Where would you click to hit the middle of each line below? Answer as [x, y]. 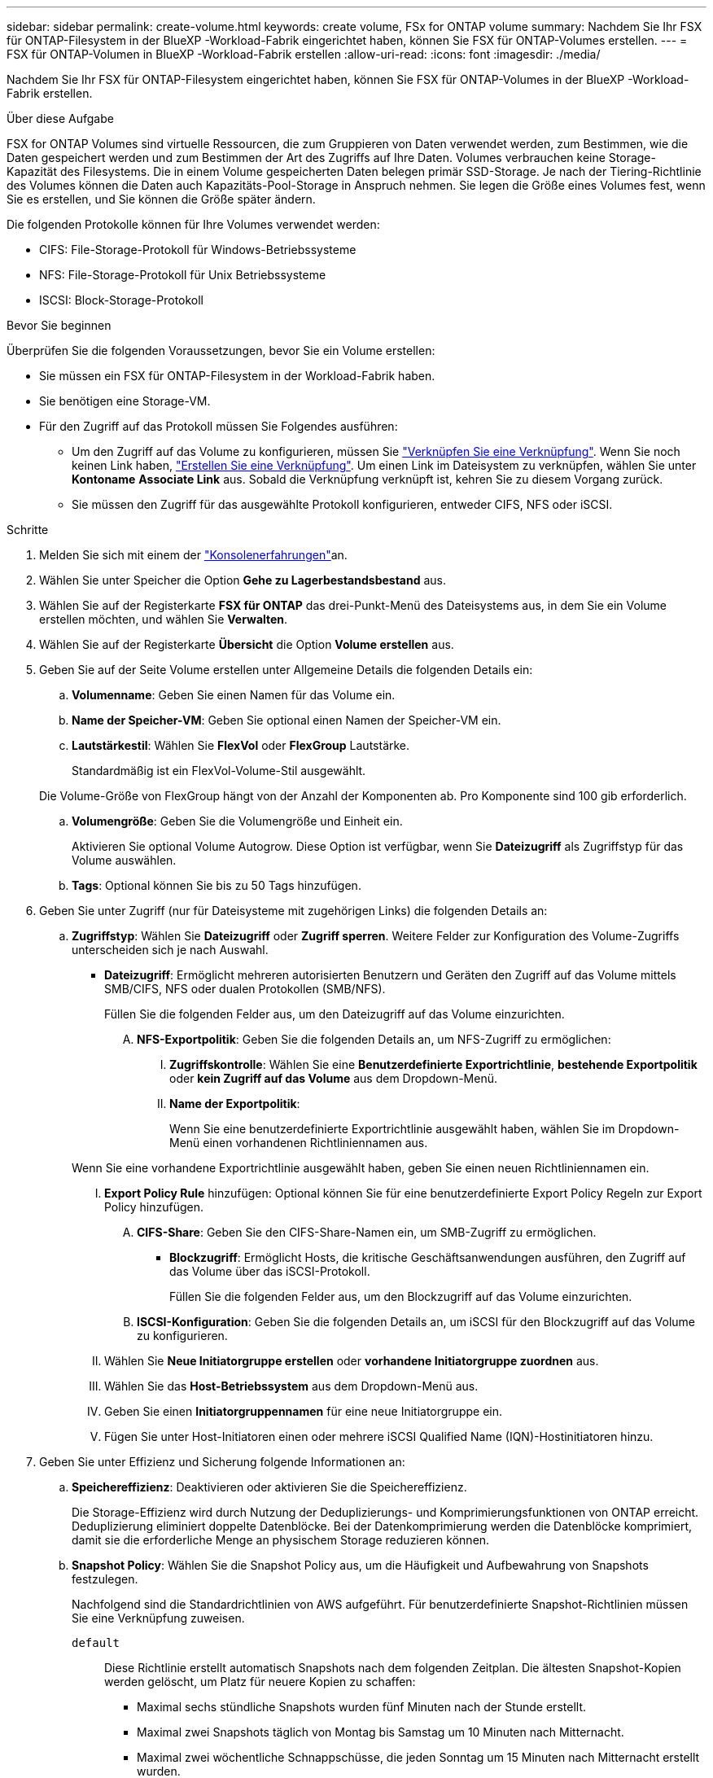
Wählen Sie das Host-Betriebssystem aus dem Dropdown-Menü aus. [291, 1386]
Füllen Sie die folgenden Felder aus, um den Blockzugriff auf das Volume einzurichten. [401, 1296]
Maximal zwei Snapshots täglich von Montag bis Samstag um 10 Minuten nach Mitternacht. [381, 1732]
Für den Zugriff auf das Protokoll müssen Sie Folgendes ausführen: [219, 426]
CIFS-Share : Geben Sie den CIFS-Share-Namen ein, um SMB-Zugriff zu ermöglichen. [367, 1232]
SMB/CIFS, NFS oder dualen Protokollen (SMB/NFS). [245, 989]
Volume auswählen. [124, 860]
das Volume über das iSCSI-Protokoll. [270, 1271]
